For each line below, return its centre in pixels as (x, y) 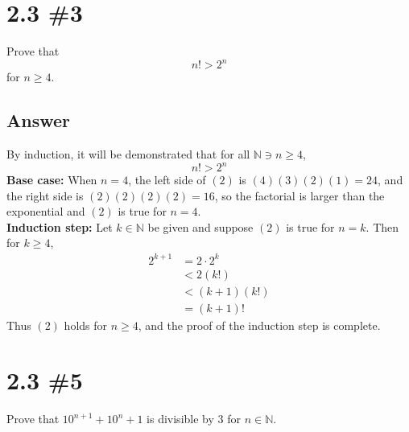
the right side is (45, 195)
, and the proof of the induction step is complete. (259, 325)
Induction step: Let (60, 226)
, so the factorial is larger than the (300, 195)
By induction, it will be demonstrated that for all (128, 154)
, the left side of (167, 180)
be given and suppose (200, 226)
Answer (39, 120)
